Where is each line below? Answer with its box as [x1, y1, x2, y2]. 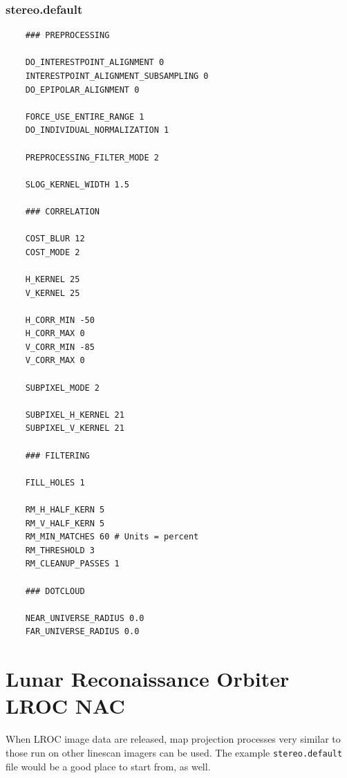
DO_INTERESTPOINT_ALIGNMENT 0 [25, 57, 165, 68]
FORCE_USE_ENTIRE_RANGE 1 [25, 111, 144, 122]
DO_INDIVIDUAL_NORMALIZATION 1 [25, 125, 169, 136]
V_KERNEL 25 [25, 288, 80, 298]
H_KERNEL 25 [25, 274, 80, 284]
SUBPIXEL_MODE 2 [25, 382, 100, 393]
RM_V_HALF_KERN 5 [25, 518, 105, 528]
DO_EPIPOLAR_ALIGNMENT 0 [25, 84, 140, 95]
